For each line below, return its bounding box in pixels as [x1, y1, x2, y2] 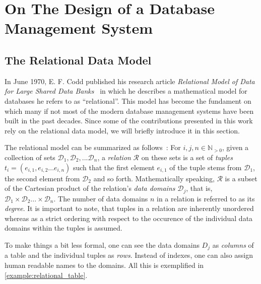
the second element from [5, 173, 80, 183]
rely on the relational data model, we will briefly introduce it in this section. [5, 125, 240, 135]
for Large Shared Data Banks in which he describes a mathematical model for [5, 86, 247, 96]
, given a [222, 142, 249, 153]
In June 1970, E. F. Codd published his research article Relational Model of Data [5, 76, 255, 86]
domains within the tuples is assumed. [5, 223, 122, 233]
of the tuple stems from [169, 162, 242, 172]
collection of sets [5, 152, 55, 162]
